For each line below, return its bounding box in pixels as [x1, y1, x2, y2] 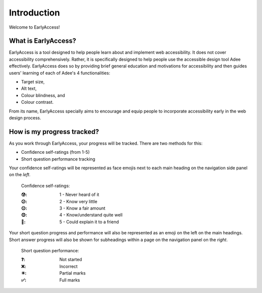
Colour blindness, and [21, 92, 65, 98]
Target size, [21, 79, 45, 85]
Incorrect [59, 263, 78, 269]
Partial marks [59, 270, 86, 276]
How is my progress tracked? [9, 128, 99, 136]
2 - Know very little [59, 198, 98, 204]
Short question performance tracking [21, 156, 96, 162]
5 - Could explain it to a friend [59, 219, 119, 225]
